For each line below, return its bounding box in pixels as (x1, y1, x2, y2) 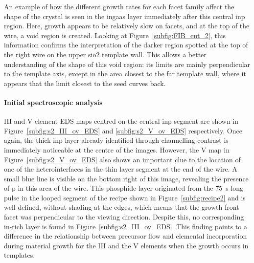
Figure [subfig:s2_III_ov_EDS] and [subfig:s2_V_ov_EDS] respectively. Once (4, 125, 242, 135)
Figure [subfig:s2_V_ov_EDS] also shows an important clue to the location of (4, 154, 241, 164)
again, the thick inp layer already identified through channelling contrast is (4, 135, 229, 145)
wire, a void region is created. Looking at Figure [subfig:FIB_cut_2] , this (4, 30, 226, 40)
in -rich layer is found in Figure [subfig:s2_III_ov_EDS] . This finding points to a (4, 221, 248, 231)
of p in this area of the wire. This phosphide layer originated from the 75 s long (4, 183, 243, 193)
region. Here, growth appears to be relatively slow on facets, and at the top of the (4, 21, 250, 31)
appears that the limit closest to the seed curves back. (4, 78, 166, 88)
